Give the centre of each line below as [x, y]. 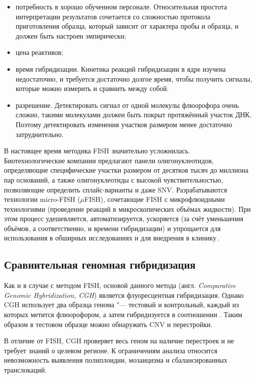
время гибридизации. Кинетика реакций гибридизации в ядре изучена [121, 69]
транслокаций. [25, 370]
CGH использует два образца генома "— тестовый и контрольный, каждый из [122, 305]
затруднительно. [40, 134]
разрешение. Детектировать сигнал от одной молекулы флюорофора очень [127, 105]
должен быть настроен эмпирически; [71, 35]
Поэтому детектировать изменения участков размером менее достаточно [124, 124]
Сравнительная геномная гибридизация [100, 264]
